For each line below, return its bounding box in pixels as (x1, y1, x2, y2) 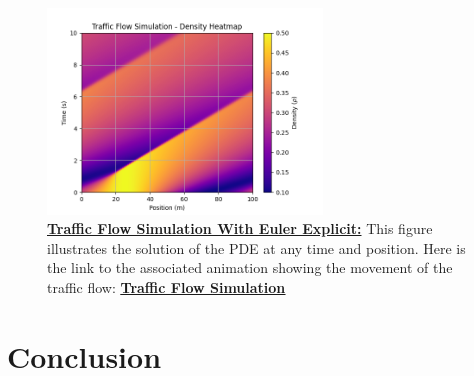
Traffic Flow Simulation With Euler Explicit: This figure (47, 218, 433, 239)
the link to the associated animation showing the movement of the (47, 257, 453, 278)
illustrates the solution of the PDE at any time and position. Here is (47, 237, 466, 258)
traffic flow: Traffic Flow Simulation (47, 277, 286, 298)
